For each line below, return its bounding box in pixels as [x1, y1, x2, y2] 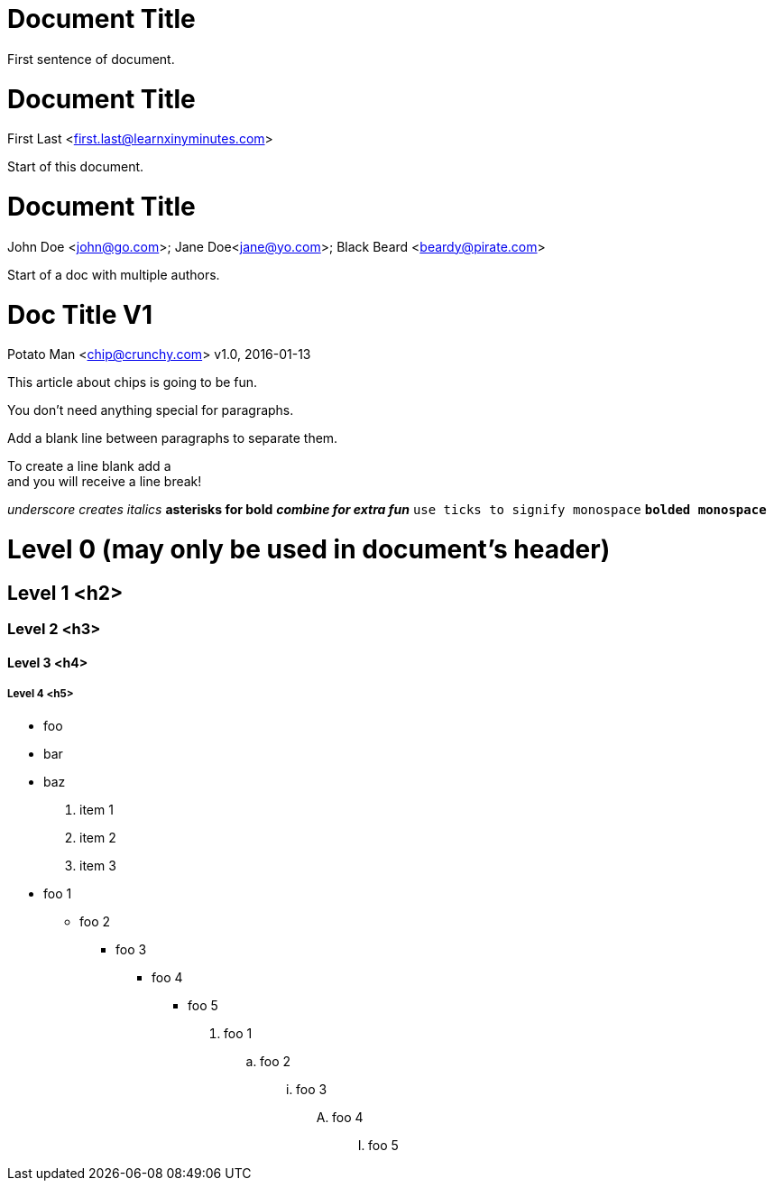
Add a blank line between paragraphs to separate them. [7, 430, 338, 447]
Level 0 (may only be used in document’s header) [7, 534, 611, 565]
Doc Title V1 [7, 299, 152, 330]
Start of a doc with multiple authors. [7, 266, 220, 282]
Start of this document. [7, 159, 144, 175]
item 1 [79, 801, 114, 817]
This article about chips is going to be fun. [7, 374, 258, 391]
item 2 [79, 829, 116, 845]
